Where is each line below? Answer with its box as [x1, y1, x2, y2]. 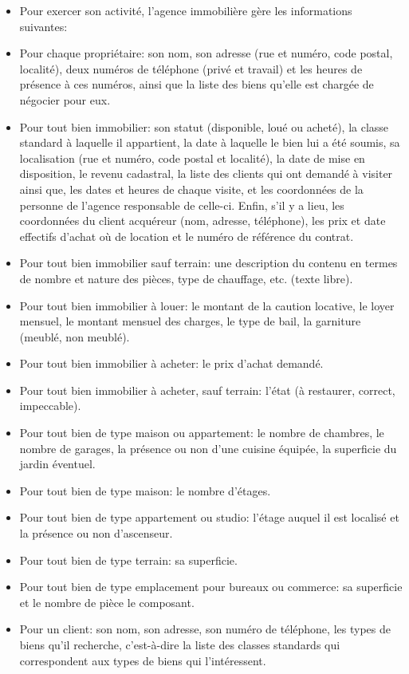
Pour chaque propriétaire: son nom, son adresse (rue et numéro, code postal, [19, 45, 393, 61]
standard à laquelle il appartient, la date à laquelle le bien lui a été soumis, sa [19, 134, 400, 151]
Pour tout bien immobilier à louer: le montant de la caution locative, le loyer [19, 297, 395, 313]
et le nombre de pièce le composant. [19, 593, 195, 610]
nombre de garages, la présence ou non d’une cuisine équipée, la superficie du [19, 439, 397, 456]
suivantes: [19, 18, 68, 34]
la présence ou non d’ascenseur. [19, 525, 173, 542]
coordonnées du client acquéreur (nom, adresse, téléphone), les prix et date [19, 212, 386, 229]
